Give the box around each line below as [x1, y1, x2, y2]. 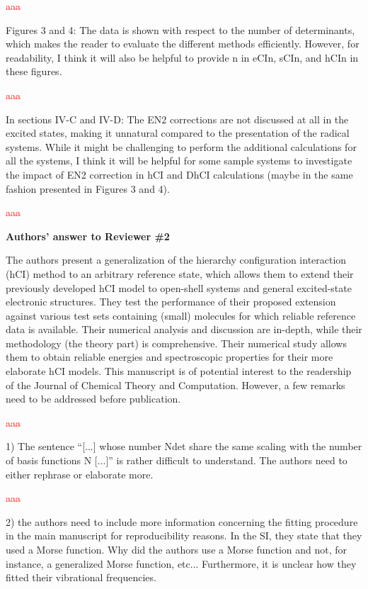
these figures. [6, 64, 62, 79]
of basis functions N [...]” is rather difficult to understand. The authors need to [6, 453, 347, 468]
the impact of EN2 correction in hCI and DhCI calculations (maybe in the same [6, 167, 353, 181]
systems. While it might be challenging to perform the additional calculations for [6, 139, 357, 154]
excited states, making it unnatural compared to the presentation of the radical [6, 125, 350, 140]
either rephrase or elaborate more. [6, 466, 154, 481]
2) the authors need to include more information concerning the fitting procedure [6, 514, 358, 529]
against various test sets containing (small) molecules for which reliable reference [6, 308, 356, 322]
